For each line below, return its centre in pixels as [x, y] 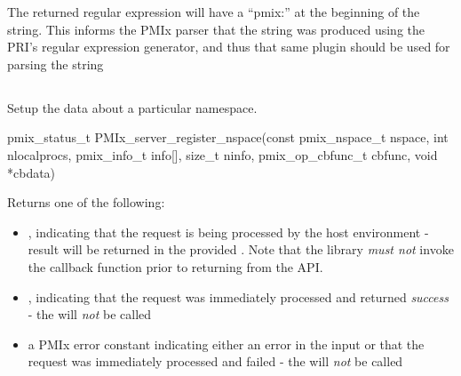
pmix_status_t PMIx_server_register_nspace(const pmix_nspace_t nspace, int [228, 137]
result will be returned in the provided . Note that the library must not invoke [241, 249]
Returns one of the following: [86, 202]
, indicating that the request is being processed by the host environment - [228, 232]
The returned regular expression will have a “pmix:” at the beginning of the [214, 12]
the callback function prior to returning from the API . [175, 266]
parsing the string [56, 64]
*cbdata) [32, 172]
